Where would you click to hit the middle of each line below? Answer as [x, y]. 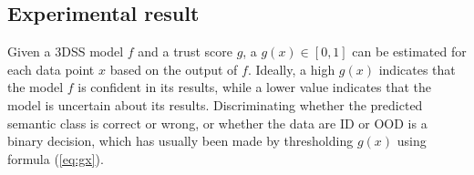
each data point [51, 69]
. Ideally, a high [291, 69]
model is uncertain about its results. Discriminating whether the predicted [215, 104]
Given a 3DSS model [66, 51]
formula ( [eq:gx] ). [56, 158]
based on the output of [174, 69]
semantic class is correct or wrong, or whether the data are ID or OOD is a [217, 123]
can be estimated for [409, 51]
